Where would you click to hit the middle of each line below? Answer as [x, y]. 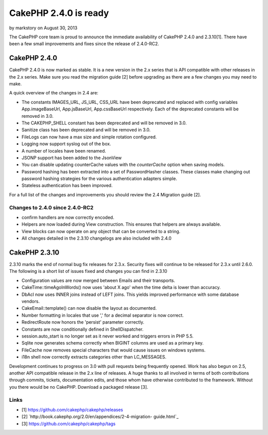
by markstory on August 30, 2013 [43, 28]
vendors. [31, 301]
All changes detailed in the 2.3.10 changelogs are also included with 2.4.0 [97, 238]
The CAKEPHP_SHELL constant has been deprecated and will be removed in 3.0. [104, 123]
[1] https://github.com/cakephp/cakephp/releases [72, 410]
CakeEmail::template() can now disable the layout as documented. [89, 308]
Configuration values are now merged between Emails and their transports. [99, 280]
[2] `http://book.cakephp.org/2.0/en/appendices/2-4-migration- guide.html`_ [100, 417]
